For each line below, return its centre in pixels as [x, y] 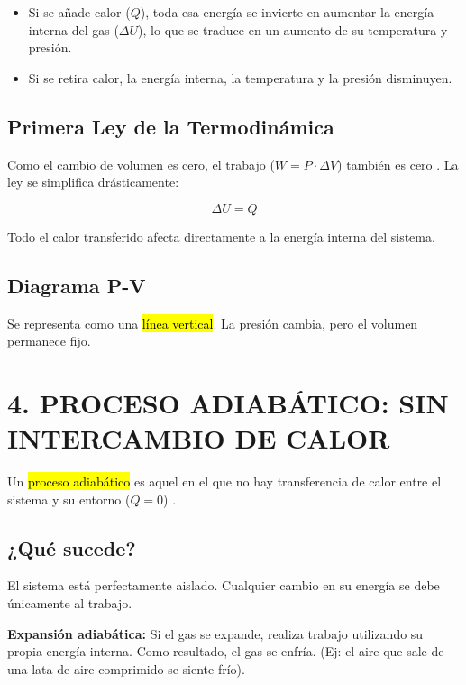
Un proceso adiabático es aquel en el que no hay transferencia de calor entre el [224, 481]
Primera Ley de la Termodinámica [171, 126]
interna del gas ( [73, 29]
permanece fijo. [49, 341]
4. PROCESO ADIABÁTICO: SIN [228, 402]
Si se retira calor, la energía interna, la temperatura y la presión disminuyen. [240, 77]
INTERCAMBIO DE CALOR [199, 438]
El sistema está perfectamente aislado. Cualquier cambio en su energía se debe [224, 585]
